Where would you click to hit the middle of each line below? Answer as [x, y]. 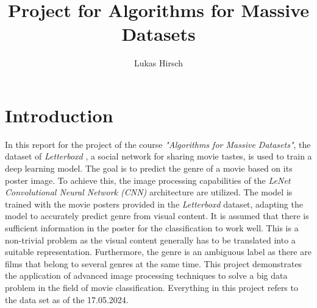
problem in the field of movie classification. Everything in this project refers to [151, 287]
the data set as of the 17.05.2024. [67, 299]
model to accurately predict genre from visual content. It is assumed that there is [157, 216]
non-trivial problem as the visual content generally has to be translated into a [150, 240]
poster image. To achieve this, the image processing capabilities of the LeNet [148, 180]
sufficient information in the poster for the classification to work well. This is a [152, 228]
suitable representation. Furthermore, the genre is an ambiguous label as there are [158, 252]
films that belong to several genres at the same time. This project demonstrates [154, 263]
